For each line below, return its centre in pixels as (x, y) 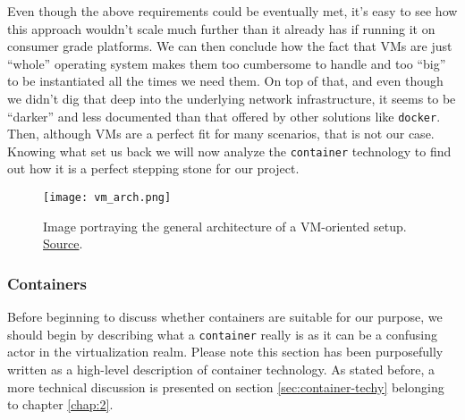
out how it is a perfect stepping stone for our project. (153, 168)
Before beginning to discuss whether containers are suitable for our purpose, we (225, 317)
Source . (63, 244)
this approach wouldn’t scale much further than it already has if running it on (221, 28)
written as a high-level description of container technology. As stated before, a (221, 369)
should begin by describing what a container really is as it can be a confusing (223, 334)
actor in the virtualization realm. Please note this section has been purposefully (225, 352)
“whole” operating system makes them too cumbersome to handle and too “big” (227, 63)
